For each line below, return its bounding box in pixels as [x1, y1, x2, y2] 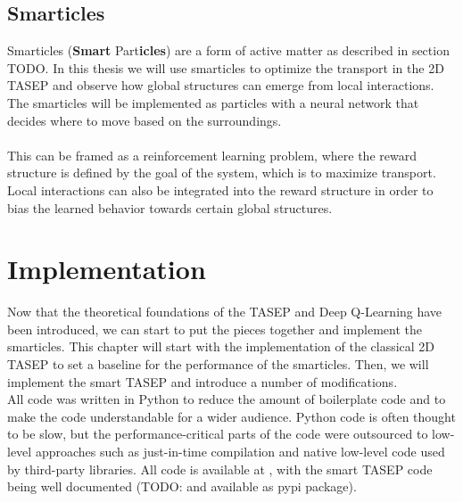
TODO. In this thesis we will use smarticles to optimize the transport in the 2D [7, 58, 444, 77]
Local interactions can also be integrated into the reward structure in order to [7, 180, 434, 199]
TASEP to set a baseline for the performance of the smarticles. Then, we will [7, 355, 429, 374]
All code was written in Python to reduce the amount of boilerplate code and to [7, 390, 446, 408]
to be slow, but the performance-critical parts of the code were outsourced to [7, 424, 428, 443]
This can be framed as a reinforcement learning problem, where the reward [7, 145, 417, 164]
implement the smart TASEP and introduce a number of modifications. [7, 372, 398, 391]
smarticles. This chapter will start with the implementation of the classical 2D [7, 337, 435, 356]
